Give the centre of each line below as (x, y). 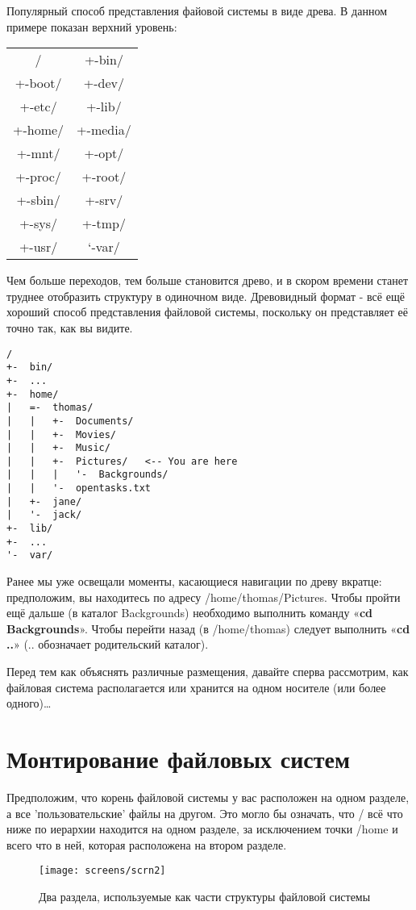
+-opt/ (104, 153)
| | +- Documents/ (70, 421)
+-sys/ (38, 223)
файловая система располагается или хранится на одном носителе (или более (196, 687)
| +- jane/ (44, 501)
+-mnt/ (38, 153)
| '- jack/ (44, 515)
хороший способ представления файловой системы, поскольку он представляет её (207, 312)
